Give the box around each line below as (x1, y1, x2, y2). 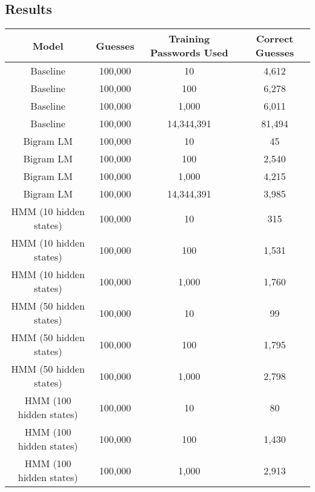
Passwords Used (150, 45, 228, 60)
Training (168, 32, 210, 46)
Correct (256, 32, 294, 46)
